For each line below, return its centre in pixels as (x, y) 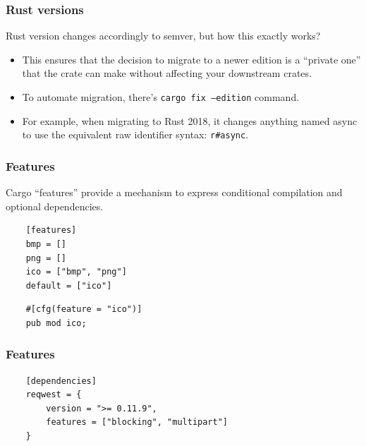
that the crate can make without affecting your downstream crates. (167, 73)
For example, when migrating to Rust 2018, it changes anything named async (190, 120)
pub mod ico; (56, 323)
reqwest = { (54, 395)
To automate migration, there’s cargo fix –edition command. (161, 97)
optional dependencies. (55, 206)
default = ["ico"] (69, 285)
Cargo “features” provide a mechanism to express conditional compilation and (174, 192)
